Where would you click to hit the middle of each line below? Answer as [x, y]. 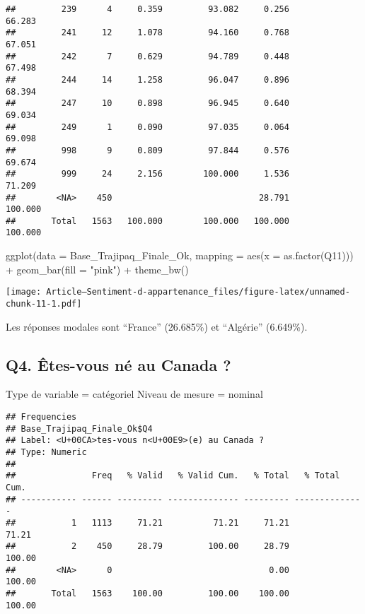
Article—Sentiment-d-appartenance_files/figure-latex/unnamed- [198, 292]
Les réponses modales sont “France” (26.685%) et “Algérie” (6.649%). [157, 326]
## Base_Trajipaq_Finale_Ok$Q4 [79, 429]
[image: [24, 292]
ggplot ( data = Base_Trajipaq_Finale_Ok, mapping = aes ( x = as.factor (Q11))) [180, 255]
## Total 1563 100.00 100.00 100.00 [147, 593]
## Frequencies [41, 417]
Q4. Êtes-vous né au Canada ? [118, 364]
